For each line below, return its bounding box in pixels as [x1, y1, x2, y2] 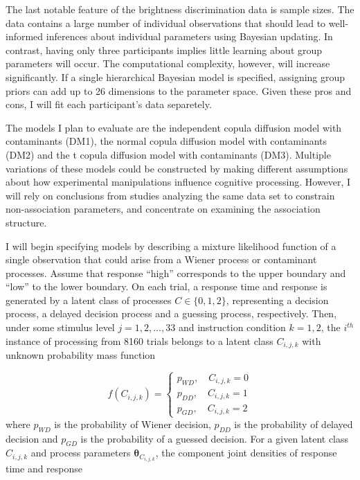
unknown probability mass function [6, 348, 156, 362]
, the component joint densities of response [155, 445, 337, 460]
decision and [6, 431, 58, 445]
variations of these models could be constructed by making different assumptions [6, 161, 348, 175]
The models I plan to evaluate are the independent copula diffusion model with [6, 120, 342, 134]
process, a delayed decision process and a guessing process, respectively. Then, [6, 306, 337, 321]
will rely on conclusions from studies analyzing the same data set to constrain [6, 188, 335, 202]
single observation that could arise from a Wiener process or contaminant [6, 252, 317, 267]
